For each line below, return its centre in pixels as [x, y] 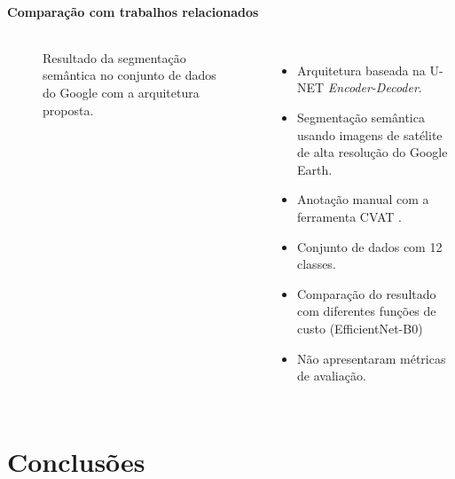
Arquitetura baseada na [361, 70]
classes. [317, 264]
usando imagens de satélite [370, 134]
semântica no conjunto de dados [129, 75]
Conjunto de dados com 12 [370, 246]
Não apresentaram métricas [372, 358]
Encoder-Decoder [373, 87]
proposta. [68, 110]
